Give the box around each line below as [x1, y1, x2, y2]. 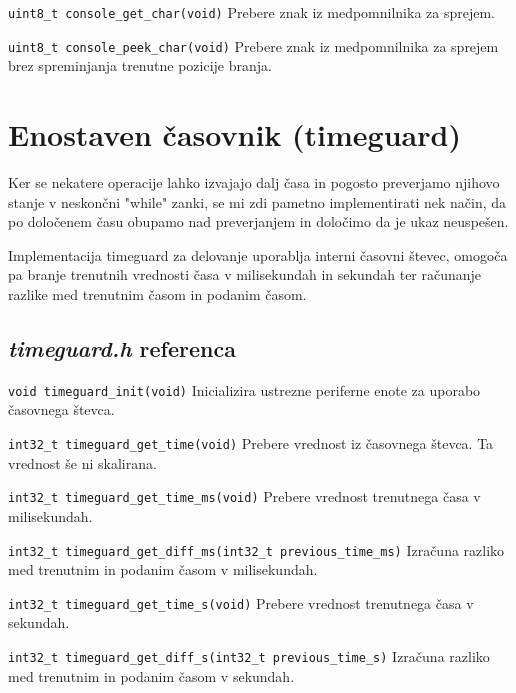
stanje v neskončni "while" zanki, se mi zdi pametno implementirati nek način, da [8, 191, 507, 212]
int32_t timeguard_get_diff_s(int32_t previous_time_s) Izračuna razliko [8, 646, 490, 667]
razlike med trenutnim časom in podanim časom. [8, 284, 307, 304]
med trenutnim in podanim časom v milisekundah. [8, 559, 318, 580]
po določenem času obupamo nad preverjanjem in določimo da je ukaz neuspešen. [8, 211, 509, 232]
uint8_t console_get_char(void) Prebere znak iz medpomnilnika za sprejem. [8, 2, 495, 22]
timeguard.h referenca [8, 332, 236, 363]
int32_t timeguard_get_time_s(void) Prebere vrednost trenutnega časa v [8, 592, 474, 613]
